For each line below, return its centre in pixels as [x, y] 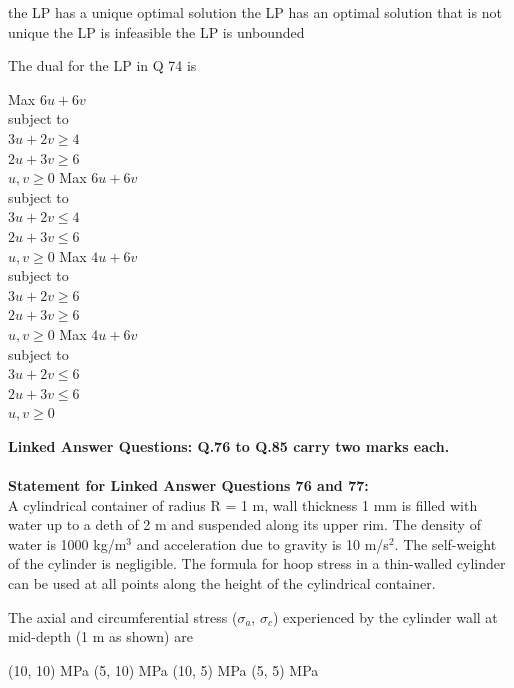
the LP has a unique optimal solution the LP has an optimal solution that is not [255, 12]
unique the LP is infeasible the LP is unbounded [156, 31]
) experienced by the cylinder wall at [385, 616]
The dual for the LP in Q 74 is [102, 65]
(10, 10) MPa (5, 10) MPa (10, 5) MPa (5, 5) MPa [163, 669]
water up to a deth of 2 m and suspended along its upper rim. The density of [244, 524]
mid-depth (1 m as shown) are [100, 636]
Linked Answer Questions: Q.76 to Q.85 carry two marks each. [229, 445]
